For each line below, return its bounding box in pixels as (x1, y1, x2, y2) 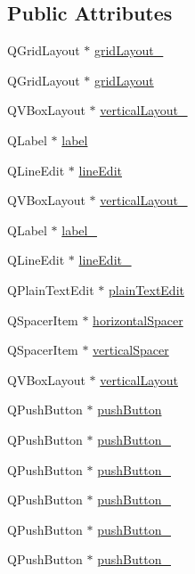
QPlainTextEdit (7, 280, 94, 299)
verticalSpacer (93, 340, 169, 359)
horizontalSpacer (93, 310, 183, 329)
